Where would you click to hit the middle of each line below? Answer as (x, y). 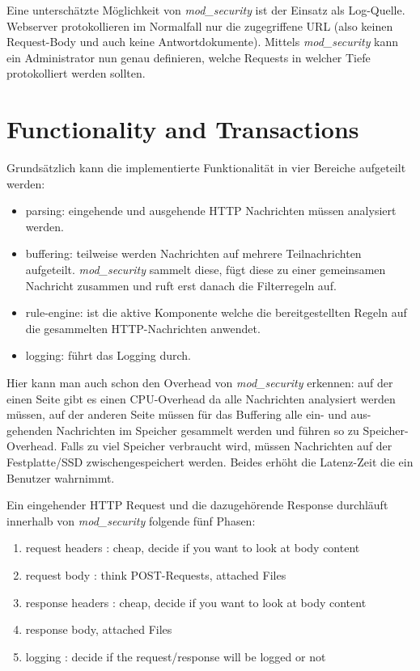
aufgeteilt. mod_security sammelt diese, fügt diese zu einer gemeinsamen (206, 270)
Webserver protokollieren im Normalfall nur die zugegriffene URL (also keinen (200, 25)
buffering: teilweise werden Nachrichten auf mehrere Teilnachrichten (193, 253)
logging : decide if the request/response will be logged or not (176, 656)
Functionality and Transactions (183, 129)
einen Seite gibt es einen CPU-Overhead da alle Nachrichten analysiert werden (201, 398)
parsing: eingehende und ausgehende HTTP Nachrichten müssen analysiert (211, 211)
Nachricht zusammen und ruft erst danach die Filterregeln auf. (181, 285)
